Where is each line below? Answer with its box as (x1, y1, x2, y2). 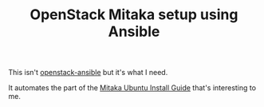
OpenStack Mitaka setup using (30, 6, 238, 24)
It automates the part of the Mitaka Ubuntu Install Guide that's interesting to (8, 83, 257, 93)
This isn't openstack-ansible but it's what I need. (8, 68, 168, 77)
